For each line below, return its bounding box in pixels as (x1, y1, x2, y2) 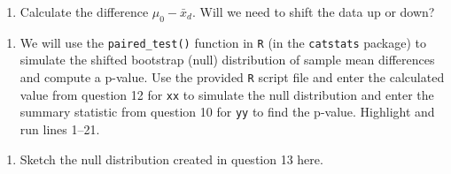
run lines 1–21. (19, 120, 100, 139)
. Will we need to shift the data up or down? (191, 3, 435, 20)
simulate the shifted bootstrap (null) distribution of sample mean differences (19, 50, 435, 69)
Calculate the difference (19, 3, 149, 20)
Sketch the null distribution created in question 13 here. (19, 149, 323, 168)
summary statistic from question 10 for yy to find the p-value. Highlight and (19, 102, 435, 121)
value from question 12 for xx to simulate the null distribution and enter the (19, 85, 434, 103)
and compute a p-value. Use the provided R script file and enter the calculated (19, 68, 445, 87)
